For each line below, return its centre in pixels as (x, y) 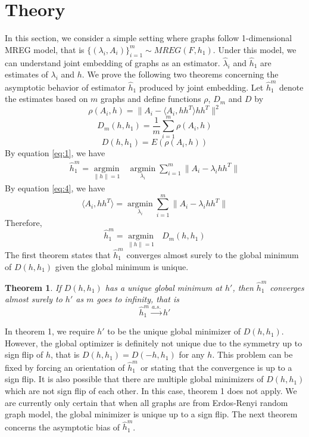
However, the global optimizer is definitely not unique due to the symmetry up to (154, 343)
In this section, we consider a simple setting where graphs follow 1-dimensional (149, 38)
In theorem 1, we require (50, 331)
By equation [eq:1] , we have (55, 153)
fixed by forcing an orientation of (65, 367)
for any (192, 354)
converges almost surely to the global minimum (213, 254)
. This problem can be (252, 354)
